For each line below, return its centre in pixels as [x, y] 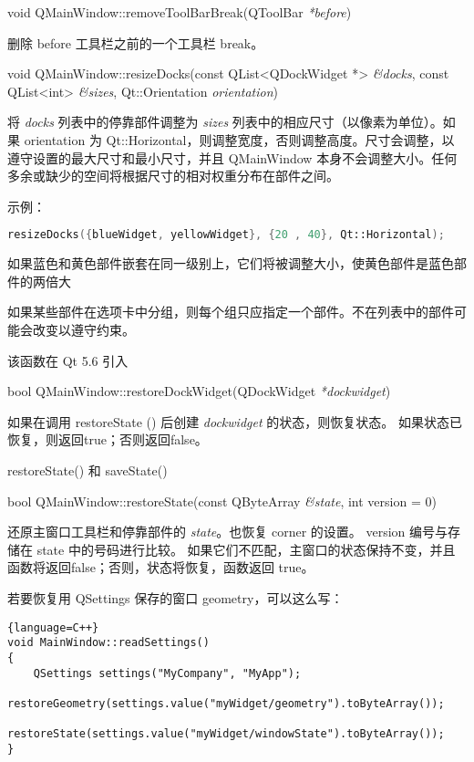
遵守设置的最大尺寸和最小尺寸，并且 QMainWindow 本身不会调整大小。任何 [232, 157]
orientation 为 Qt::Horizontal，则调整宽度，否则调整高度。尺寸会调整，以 [239, 139]
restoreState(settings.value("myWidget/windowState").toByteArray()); [226, 734]
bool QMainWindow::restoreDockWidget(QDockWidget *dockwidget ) [199, 391]
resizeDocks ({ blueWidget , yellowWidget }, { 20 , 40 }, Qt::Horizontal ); [226, 235]
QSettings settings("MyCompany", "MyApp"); [167, 673]
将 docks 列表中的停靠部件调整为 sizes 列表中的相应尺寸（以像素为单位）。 [225, 122]
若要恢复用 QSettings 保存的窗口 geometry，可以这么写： [175, 597]
